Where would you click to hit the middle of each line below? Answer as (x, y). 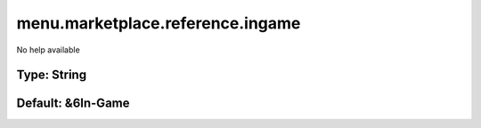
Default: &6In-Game (73, 104)
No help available (48, 50)
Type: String (52, 75)
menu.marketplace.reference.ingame (159, 23)
